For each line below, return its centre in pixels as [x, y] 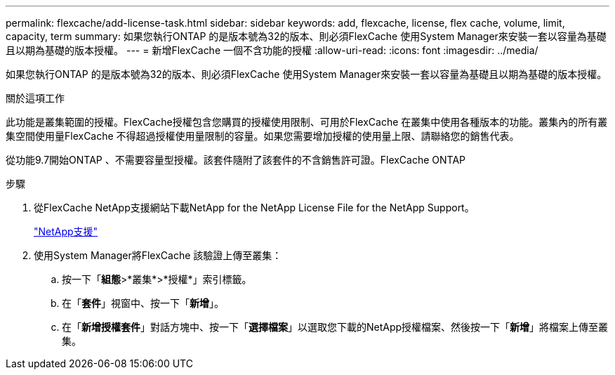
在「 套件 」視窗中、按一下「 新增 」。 [143, 303]
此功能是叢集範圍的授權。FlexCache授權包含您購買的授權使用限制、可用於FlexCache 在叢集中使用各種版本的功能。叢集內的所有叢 [307, 122]
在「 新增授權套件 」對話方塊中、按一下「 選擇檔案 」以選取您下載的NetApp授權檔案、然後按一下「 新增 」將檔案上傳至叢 [335, 327]
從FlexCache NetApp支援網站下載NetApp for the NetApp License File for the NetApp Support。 [254, 208]
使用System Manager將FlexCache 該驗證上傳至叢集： [158, 255]
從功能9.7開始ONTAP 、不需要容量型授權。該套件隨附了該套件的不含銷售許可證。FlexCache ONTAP [236, 160]
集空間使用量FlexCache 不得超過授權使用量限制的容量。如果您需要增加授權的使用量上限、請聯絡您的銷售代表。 [263, 136]
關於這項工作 [35, 98]
